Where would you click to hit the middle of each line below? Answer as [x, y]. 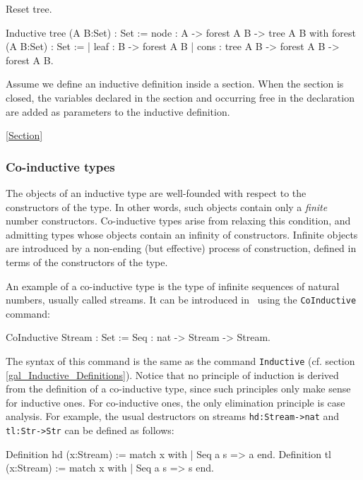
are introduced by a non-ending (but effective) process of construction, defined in [181, 248]
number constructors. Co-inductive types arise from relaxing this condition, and [178, 221]
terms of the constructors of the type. [87, 262]
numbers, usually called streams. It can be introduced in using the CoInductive [181, 300]
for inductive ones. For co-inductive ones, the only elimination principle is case [175, 402]
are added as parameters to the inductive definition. [118, 111]
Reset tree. [29, 8]
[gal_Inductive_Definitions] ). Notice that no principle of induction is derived [172, 374]
